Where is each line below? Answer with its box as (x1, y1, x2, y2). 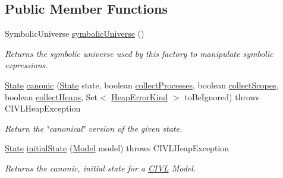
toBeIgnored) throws (184, 90, 260, 103)
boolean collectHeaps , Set (5, 90, 98, 103)
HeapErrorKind (111, 90, 168, 103)
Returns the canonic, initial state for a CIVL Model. (5, 161, 196, 174)
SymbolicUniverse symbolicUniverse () (5, 27, 144, 40)
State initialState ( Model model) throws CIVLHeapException (5, 142, 229, 154)
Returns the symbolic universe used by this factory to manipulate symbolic (5, 47, 273, 59)
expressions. (5, 59, 48, 71)
